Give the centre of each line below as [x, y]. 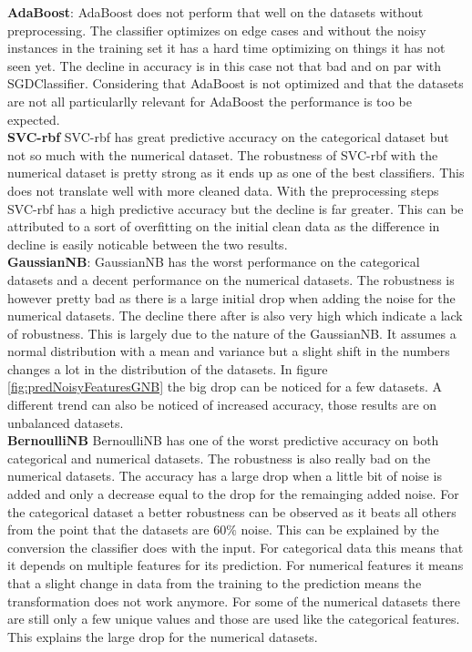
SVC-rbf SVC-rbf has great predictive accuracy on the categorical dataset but [228, 137]
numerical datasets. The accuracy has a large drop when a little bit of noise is [225, 476]
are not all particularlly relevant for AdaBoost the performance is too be [210, 101]
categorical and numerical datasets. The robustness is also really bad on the [219, 458]
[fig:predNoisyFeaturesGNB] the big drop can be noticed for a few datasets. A [225, 387]
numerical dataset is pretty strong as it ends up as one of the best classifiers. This [236, 173]
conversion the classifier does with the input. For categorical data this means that [236, 547]
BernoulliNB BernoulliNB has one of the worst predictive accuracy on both [223, 440]
